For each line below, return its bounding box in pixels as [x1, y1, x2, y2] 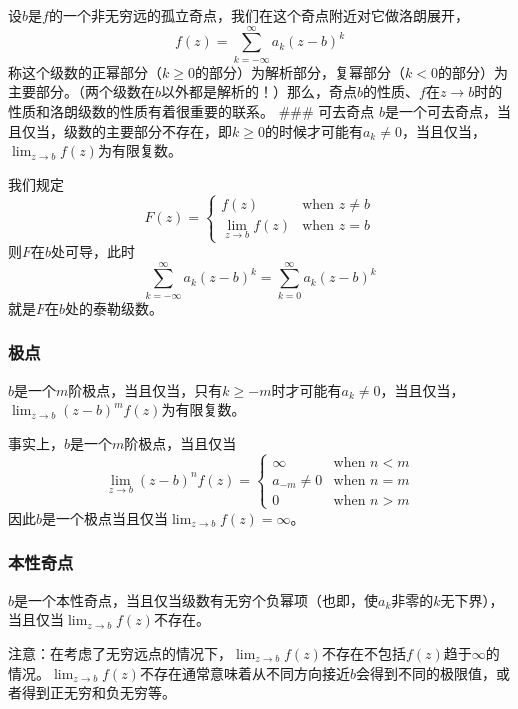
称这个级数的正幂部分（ [8, 61, 162, 82]
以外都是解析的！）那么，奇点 [161, 81, 358, 102]
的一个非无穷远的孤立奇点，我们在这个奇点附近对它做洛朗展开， [48, 5, 469, 25]
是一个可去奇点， [385, 100, 497, 121]
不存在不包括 [321, 642, 406, 663]
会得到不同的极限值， [355, 662, 496, 683]
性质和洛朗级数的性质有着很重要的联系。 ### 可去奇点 [8, 100, 375, 121]
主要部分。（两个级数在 [8, 81, 155, 102]
